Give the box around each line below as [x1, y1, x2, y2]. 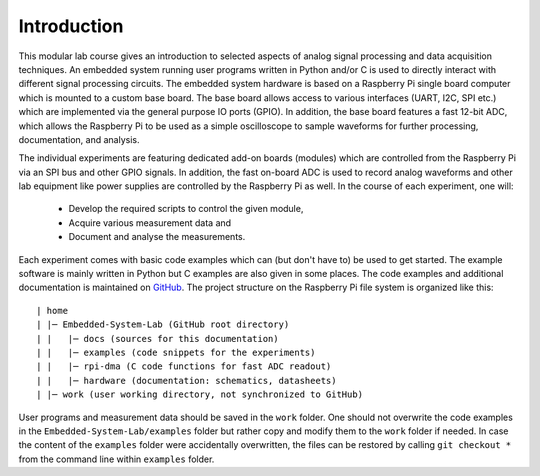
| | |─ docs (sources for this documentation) [36, 333, 279, 344]
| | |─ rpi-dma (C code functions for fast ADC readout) [36, 361, 332, 372]
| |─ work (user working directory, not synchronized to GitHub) [36, 389, 364, 400]
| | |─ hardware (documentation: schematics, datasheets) [36, 375, 337, 386]
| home [36, 305, 69, 316]
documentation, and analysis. [18, 133, 140, 145]
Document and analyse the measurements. [68, 231, 246, 243]
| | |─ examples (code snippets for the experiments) [36, 346, 316, 358]
